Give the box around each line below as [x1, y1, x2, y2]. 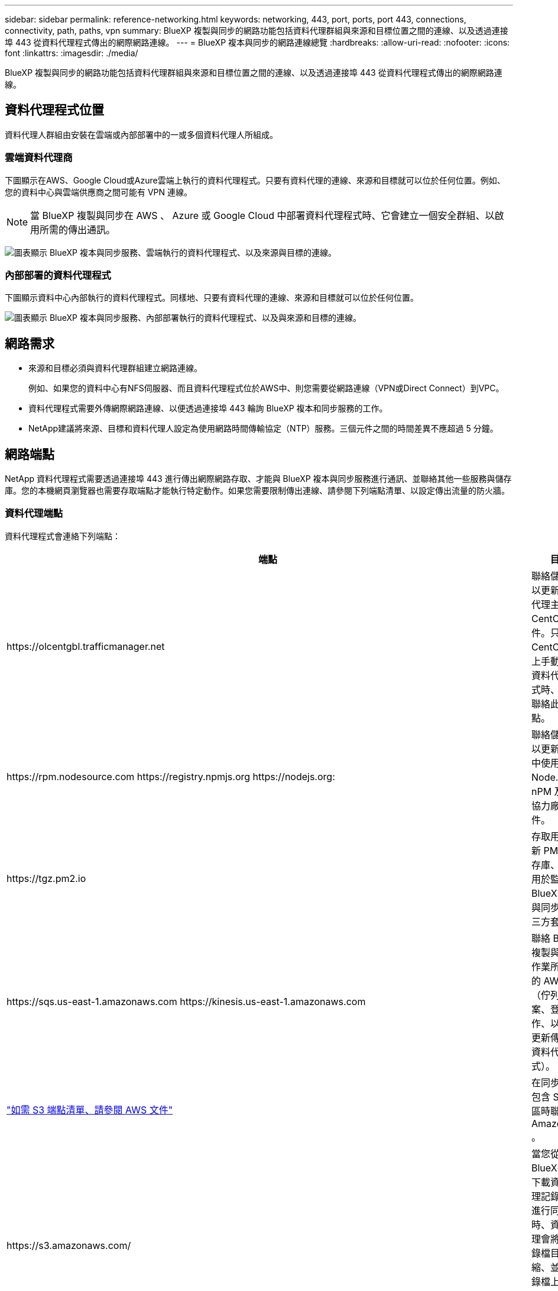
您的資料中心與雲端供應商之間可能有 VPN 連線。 [5, 186, 193, 197]
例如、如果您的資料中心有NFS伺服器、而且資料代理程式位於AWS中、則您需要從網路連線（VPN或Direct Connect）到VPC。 [28, 383, 504, 394]
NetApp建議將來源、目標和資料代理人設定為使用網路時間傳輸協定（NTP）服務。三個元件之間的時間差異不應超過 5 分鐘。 [28, 423, 498, 434]
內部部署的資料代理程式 [5, 269, 111, 281]
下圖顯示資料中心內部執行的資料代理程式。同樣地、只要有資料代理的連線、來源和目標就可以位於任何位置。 [5, 292, 418, 303]
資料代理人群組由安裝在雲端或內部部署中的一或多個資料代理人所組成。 [5, 129, 278, 140]
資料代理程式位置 [5, 102, 104, 118]
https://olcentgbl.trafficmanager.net [7, 640, 165, 652]
